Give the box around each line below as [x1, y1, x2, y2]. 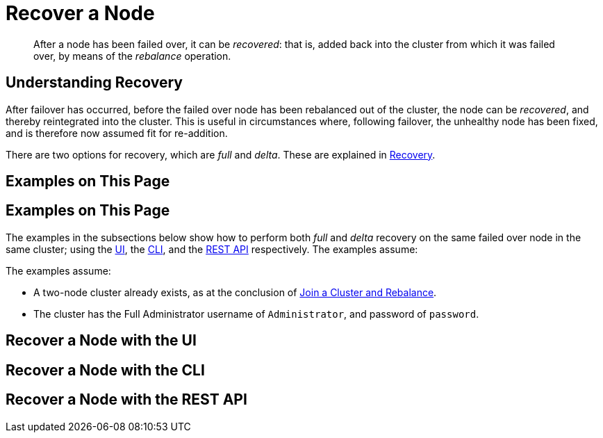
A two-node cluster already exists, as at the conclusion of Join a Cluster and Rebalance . [33, 286, 437, 298]
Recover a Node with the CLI [6, 361, 205, 379]
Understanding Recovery [6, 74, 183, 92]
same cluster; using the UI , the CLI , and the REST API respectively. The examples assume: [6, 243, 418, 255]
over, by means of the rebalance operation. [33, 49, 231, 62]
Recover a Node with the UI [6, 332, 197, 350]
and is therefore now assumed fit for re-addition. [6, 127, 228, 139]
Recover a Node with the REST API [6, 391, 247, 409]
